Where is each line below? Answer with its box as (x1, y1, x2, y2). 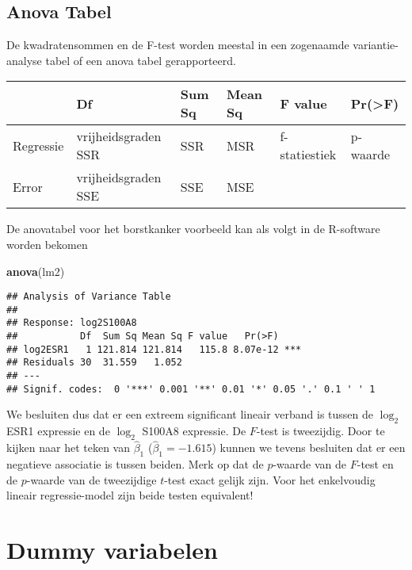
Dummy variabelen (6, 534, 218, 565)
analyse (6, 52, 42, 68)
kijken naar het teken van (6, 439, 130, 456)
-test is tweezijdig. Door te (256, 423, 385, 439)
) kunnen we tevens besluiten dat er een (212, 439, 406, 456)
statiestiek (280, 145, 337, 164)
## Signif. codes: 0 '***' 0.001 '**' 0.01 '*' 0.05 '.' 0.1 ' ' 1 (6, 383, 376, 395)
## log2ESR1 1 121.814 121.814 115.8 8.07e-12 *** (6, 343, 302, 355)
